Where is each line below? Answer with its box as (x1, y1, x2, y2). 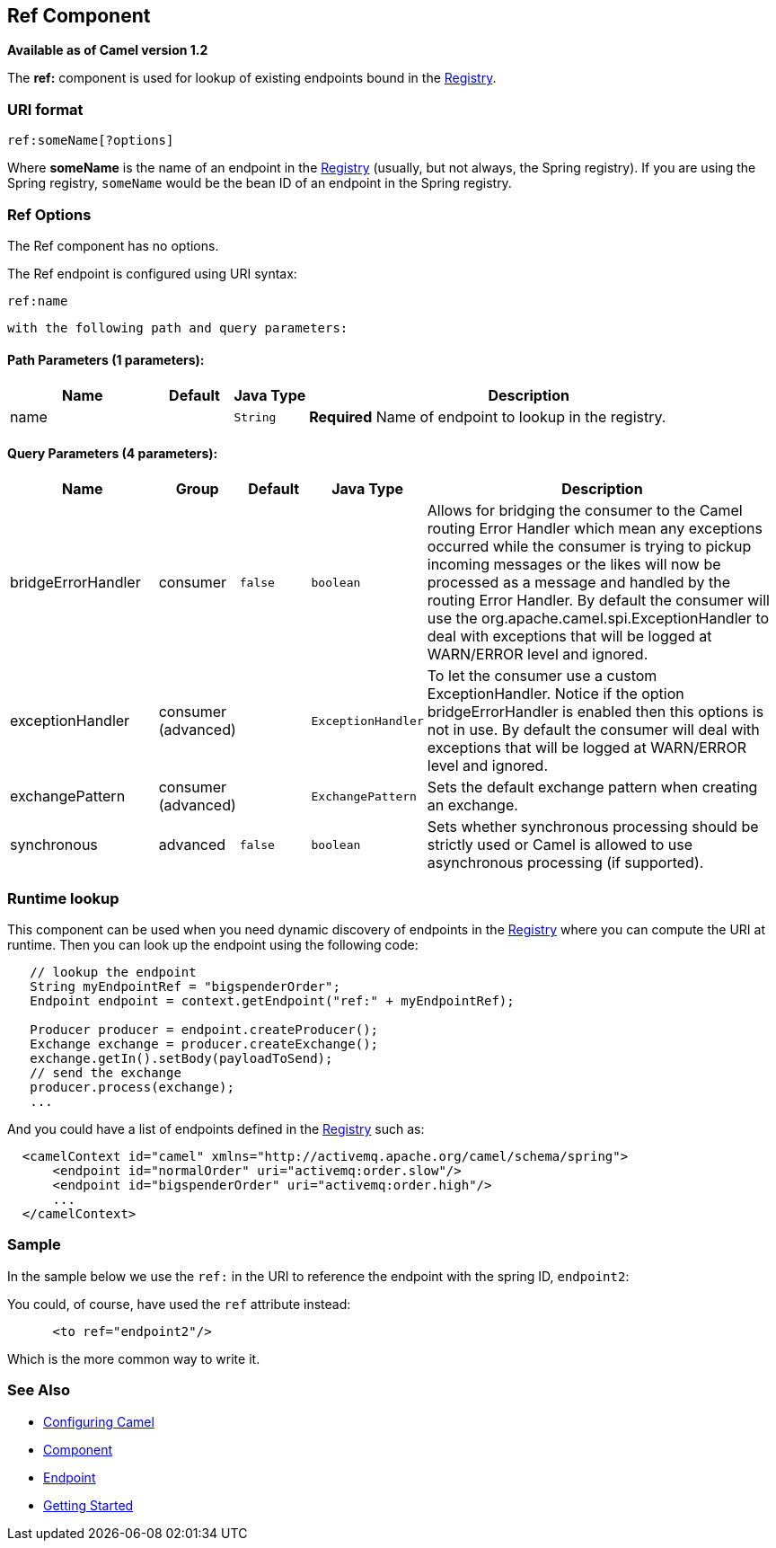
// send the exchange (30, 1066, 181, 1081)
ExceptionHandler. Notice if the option (427, 685, 684, 703)
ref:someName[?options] (7, 133, 174, 148)
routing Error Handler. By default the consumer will (427, 591, 770, 610)
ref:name (7, 293, 68, 308)
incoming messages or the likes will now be (427, 555, 721, 574)
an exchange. (427, 796, 518, 815)
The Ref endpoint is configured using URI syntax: (7, 265, 297, 281)
